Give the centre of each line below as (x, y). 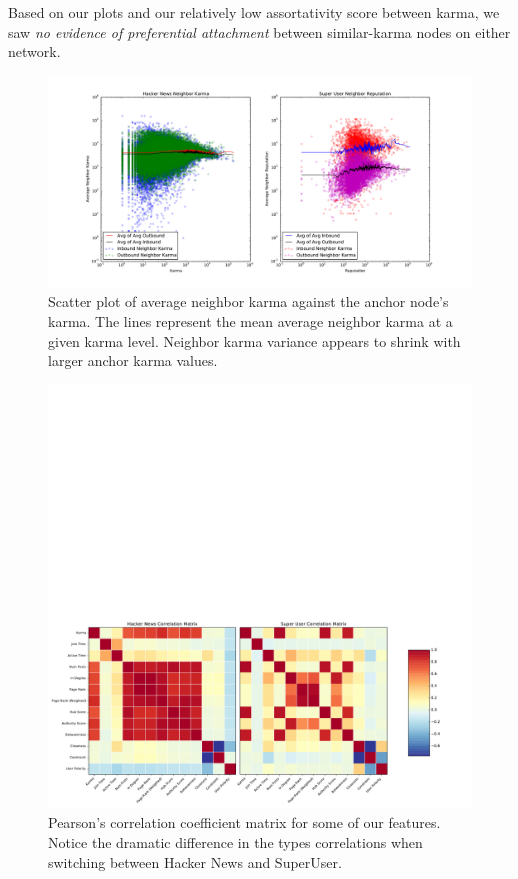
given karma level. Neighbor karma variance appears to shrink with (254, 340)
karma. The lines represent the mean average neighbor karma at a (250, 320)
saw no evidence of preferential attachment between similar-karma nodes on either (259, 31)
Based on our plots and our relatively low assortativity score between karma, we (254, 12)
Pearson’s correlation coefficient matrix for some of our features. (244, 822)
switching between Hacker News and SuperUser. (195, 861)
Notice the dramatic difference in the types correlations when (235, 841)
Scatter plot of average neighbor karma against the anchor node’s (248, 301)
